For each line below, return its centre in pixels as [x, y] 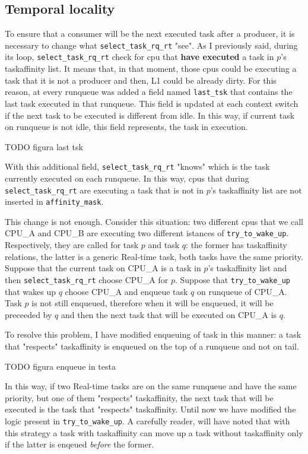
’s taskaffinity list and [247, 268]
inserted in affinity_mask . [54, 201]
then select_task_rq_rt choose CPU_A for [87, 279]
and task [164, 245]
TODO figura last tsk [44, 146]
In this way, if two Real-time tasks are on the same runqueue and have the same [151, 386]
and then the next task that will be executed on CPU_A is [169, 314]
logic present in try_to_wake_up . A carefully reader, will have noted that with [147, 420]
